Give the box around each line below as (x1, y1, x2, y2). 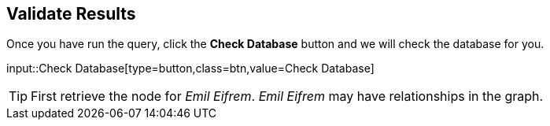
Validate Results (6, 4, 136, 24)
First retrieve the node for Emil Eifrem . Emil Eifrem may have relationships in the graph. (31, 88, 544, 105)
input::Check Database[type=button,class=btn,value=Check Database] (6, 61, 375, 76)
